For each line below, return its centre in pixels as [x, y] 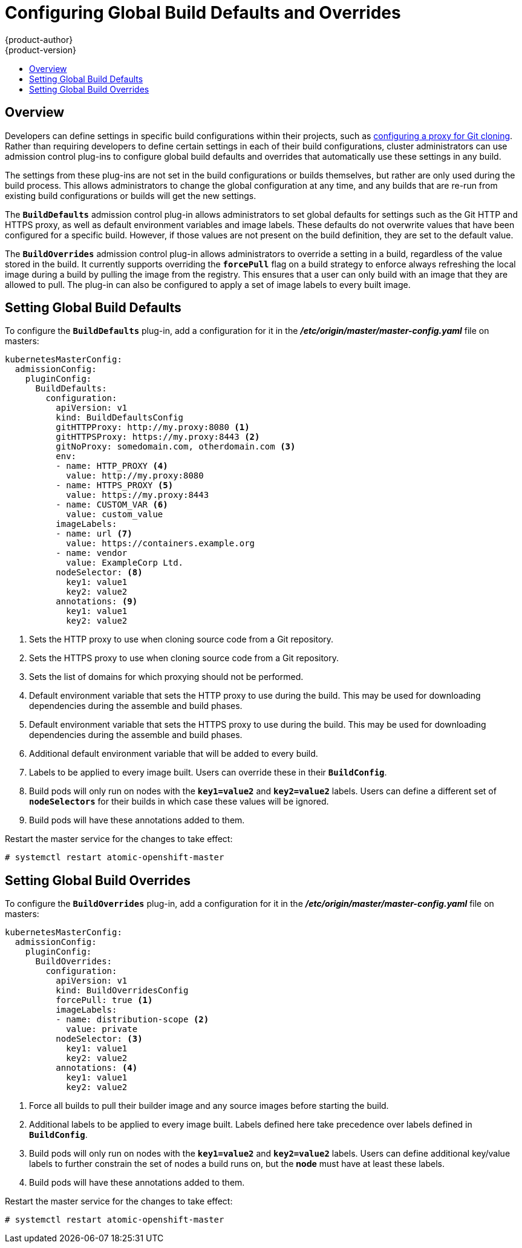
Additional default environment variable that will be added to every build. [174, 754]
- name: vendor [92, 553]
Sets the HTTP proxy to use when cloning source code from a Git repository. [181, 639]
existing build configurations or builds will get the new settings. [131, 195]
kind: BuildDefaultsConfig [120, 418]
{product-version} [41, 50]
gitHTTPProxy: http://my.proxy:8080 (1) [153, 427]
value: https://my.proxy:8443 [138, 495]
